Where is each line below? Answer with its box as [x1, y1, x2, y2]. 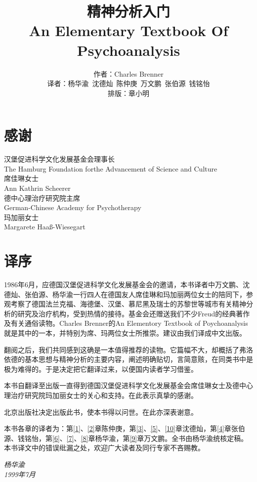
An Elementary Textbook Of [29, 20, 228, 41]
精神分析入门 [86, 1, 170, 21]
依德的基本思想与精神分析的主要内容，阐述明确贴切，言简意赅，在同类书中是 [4, 354, 253, 364]
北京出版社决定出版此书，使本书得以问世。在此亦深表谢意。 [4, 406, 198, 417]
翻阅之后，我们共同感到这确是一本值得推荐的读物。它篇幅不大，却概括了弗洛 [4, 344, 253, 354]
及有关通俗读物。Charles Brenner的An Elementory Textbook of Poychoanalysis [4, 318, 248, 328]
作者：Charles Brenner [93, 68, 164, 79]
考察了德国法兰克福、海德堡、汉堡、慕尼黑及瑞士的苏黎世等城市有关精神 [10, 299, 246, 309]
